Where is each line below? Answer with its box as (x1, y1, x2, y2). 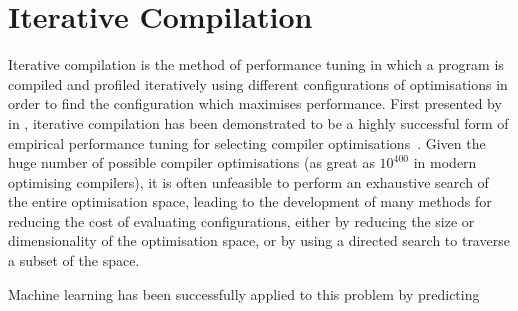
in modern (413, 152, 477, 173)
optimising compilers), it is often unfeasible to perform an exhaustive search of (8, 171, 489, 192)
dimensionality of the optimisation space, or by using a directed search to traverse (8, 230, 510, 251)
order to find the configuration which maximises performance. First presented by (8, 93, 502, 114)
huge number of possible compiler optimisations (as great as (8, 152, 375, 173)
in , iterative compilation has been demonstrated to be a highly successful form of (8, 112, 509, 133)
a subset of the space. (8, 250, 140, 271)
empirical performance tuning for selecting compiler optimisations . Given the (8, 132, 486, 153)
